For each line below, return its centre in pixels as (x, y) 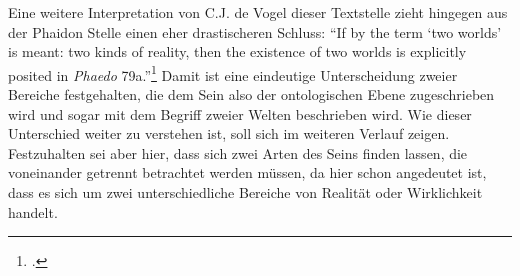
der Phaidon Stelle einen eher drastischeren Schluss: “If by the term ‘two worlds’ (255, 31)
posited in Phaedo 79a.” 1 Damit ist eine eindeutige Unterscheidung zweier (233, 73)
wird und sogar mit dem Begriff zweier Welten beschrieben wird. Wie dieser (240, 113)
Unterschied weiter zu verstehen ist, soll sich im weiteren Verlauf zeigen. (229, 133)
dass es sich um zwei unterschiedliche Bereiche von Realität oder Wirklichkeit (245, 192)
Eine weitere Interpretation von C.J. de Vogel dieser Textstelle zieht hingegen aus (258, 12)
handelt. (33, 211)
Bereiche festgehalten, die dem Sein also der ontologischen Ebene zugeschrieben (251, 94)
